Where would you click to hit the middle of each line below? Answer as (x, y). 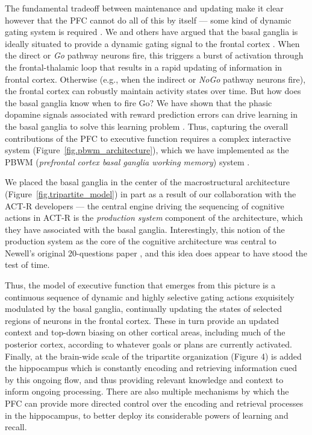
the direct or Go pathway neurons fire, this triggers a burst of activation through (154, 55)
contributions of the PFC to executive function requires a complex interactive (148, 138)
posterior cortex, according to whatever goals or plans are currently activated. (148, 344)
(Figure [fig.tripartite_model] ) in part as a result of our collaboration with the (151, 193)
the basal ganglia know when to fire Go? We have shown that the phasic (139, 102)
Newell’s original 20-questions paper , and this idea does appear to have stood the (156, 252)
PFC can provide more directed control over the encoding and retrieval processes (154, 403)
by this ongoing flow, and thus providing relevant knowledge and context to (144, 379)
